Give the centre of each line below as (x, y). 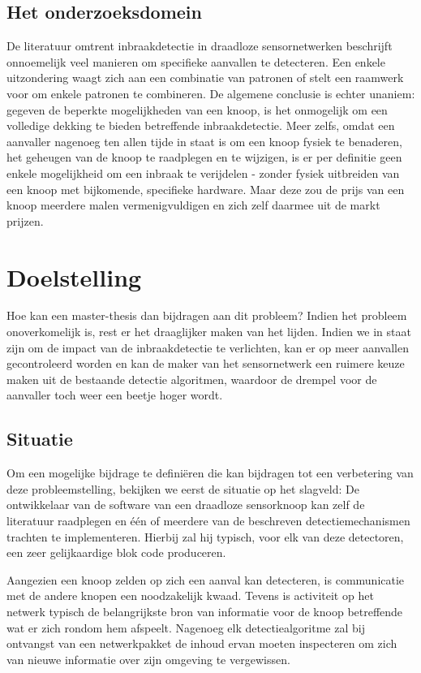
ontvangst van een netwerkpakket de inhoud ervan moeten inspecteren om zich (202, 643)
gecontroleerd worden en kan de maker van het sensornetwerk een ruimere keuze (206, 363)
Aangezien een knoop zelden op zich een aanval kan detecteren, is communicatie (206, 579)
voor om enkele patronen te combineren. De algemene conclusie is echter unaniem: (211, 93)
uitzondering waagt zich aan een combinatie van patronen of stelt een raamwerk (205, 78)
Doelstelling (74, 276)
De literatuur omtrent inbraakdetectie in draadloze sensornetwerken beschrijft (200, 46)
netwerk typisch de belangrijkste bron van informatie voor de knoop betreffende (205, 611)
